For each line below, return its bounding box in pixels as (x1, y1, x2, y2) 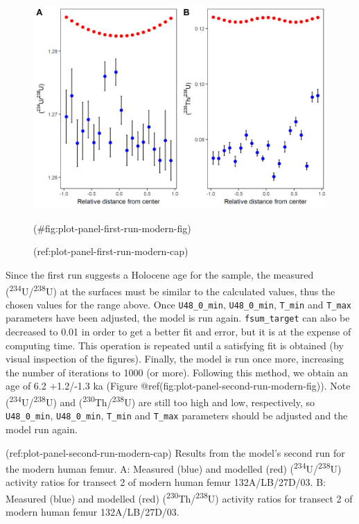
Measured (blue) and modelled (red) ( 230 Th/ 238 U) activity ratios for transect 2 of (6, 489, 353, 505)
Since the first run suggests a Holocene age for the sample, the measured (6, 267, 314, 281)
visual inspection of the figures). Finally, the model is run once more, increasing (6, 351, 344, 366)
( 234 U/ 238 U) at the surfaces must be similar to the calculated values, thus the (6, 281, 335, 298)
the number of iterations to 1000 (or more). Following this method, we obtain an (6, 365, 349, 379)
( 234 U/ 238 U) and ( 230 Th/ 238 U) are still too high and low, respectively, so (6, 393, 315, 409)
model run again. (6, 421, 78, 436)
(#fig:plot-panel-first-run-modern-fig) (33, 220, 191, 235)
